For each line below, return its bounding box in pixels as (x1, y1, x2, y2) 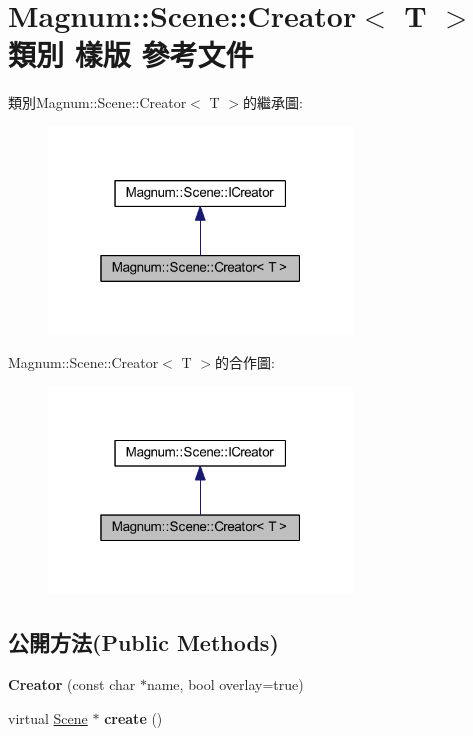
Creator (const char (8, 674, 136, 695)
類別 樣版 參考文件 (8, 34, 254, 75)
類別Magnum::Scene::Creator (8, 92, 187, 113)
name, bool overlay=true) (146, 674, 304, 695)
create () (104, 707, 163, 728)
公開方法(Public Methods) (8, 627, 279, 658)
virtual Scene (8, 707, 88, 728)
